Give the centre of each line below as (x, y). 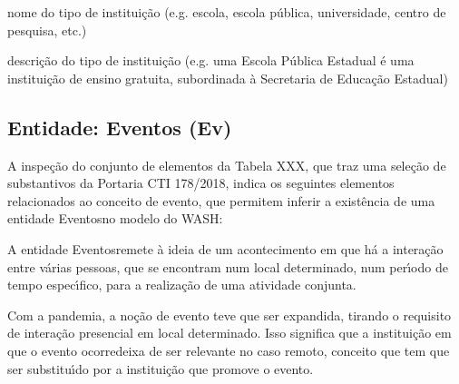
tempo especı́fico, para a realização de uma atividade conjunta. (182, 285)
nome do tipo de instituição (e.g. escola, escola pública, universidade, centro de (227, 12)
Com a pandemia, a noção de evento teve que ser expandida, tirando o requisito (229, 315)
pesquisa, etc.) (47, 30)
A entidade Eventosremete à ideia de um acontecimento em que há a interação (225, 248)
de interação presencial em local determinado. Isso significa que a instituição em (229, 333)
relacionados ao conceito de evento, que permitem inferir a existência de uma (221, 200)
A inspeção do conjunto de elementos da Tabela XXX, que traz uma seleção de (227, 165)
